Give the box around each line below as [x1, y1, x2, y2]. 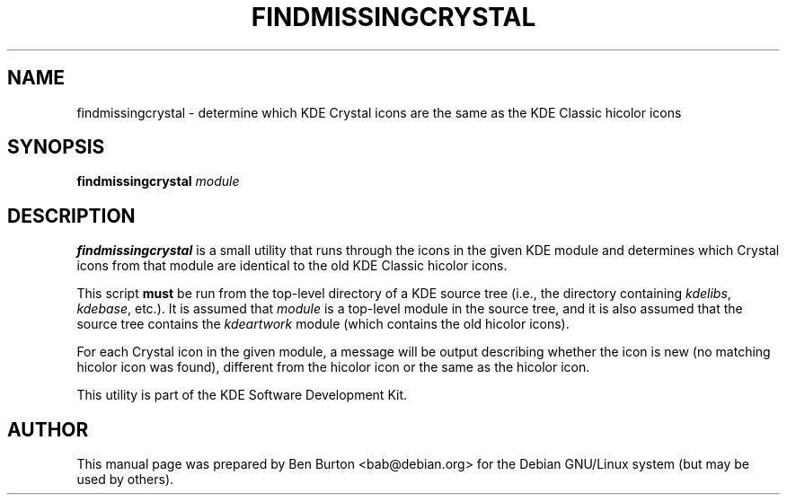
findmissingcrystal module [76, 173, 240, 189]
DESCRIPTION [7, 204, 136, 227]
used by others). [76, 471, 174, 488]
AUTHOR [7, 418, 89, 441]
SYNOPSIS [7, 136, 105, 159]
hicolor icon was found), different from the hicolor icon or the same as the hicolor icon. [76, 359, 590, 375]
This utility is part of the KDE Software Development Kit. [76, 387, 408, 403]
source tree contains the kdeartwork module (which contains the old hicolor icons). [76, 316, 570, 332]
